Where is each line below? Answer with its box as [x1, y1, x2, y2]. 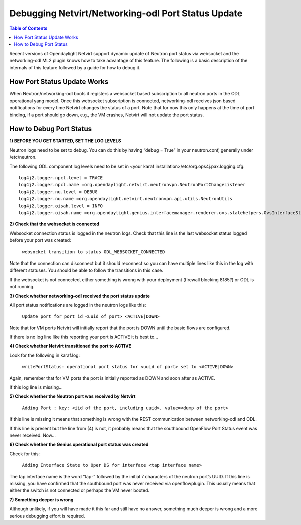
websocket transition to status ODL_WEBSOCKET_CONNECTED [22, 249, 165, 255]
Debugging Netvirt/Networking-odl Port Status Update [9, 8, 243, 19]
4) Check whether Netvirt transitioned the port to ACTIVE [9, 343, 131, 349]
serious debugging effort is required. [9, 513, 85, 519]
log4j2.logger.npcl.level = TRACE [18, 175, 103, 181]
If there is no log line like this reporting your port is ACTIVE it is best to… [9, 334, 158, 340]
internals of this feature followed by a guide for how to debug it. [9, 64, 141, 70]
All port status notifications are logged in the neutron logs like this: [9, 302, 146, 308]
